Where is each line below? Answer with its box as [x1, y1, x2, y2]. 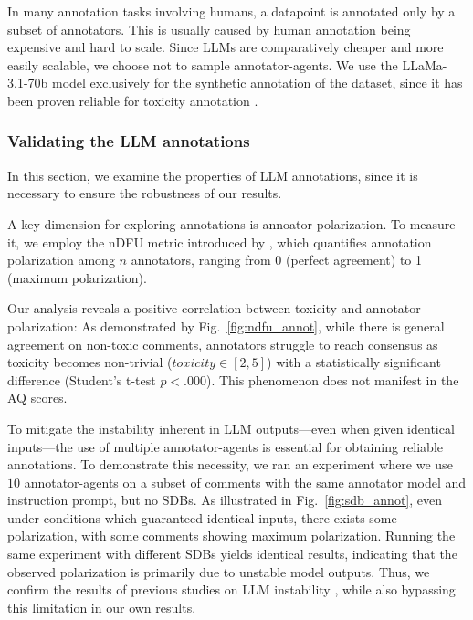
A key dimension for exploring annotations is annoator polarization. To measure [7, 214, 456, 233]
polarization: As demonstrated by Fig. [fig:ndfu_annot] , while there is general [7, 316, 445, 335]
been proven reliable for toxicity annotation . [7, 90, 258, 110]
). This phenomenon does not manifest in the [206, 370, 459, 389]
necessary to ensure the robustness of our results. [7, 184, 282, 203]
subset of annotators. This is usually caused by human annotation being [7, 19, 411, 38]
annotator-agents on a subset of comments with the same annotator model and [24, 472, 467, 491]
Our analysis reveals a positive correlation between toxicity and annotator [7, 299, 421, 318]
